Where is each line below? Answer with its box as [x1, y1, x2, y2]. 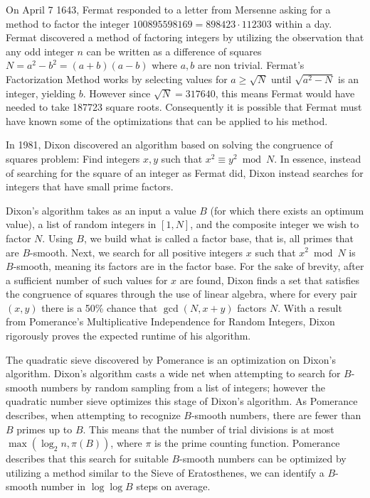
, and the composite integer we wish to [190, 217, 359, 232]
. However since [83, 85, 151, 100]
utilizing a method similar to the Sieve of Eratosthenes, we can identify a [6, 465, 324, 480]
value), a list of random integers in [6, 217, 157, 232]
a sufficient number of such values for [6, 272, 168, 287]
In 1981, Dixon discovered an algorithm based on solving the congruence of [6, 137, 333, 152]
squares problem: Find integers [6, 151, 140, 166]
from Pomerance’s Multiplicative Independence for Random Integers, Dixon [6, 314, 335, 329]
